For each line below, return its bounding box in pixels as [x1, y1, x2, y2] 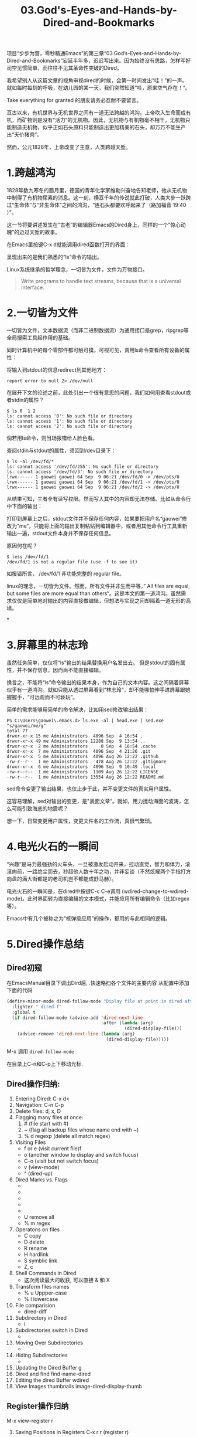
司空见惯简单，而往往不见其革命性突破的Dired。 [6, 64, 122, 72]
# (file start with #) [23, 1120, 69, 1127]
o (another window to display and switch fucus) [23, 1151, 139, 1158]
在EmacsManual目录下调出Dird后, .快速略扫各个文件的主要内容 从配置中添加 [6, 979, 189, 986]
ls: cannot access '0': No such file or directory [6, 413, 133, 419]
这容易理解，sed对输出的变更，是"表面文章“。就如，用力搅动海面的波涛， [6, 798, 184, 804]
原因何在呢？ [6, 542, 37, 549]
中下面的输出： [6, 502, 43, 510]
